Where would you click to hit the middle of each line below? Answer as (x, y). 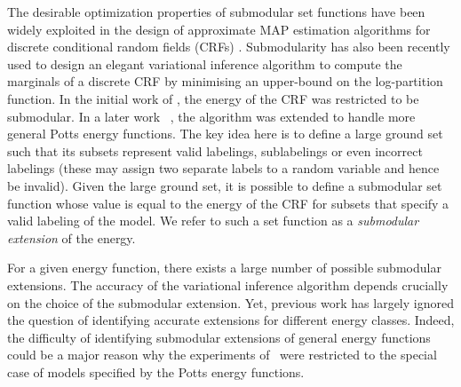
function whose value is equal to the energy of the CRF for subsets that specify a (228, 203)
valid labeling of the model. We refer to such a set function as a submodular (213, 221)
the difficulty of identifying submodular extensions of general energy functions (219, 337)
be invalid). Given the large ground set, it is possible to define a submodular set (225, 185)
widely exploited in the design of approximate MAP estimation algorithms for (219, 29)
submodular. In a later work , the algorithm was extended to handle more (211, 116)
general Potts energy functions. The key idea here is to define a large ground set (225, 134)
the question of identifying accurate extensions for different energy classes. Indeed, (231, 320)
